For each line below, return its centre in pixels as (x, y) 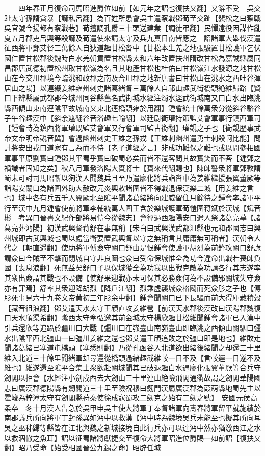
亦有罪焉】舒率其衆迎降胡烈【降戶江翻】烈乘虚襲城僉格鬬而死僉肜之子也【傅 (132, 287)
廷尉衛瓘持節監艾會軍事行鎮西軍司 (204, 118)
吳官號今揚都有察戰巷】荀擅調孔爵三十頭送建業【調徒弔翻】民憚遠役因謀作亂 (132, 28)
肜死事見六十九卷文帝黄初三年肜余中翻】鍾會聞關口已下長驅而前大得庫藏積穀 (132, 298)
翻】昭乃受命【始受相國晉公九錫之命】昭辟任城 (83, 448)
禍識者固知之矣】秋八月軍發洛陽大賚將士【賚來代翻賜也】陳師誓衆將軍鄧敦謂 (132, 168)
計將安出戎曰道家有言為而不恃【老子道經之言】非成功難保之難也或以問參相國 (132, 148)
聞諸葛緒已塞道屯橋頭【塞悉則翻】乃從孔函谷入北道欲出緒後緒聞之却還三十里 (132, 348)
